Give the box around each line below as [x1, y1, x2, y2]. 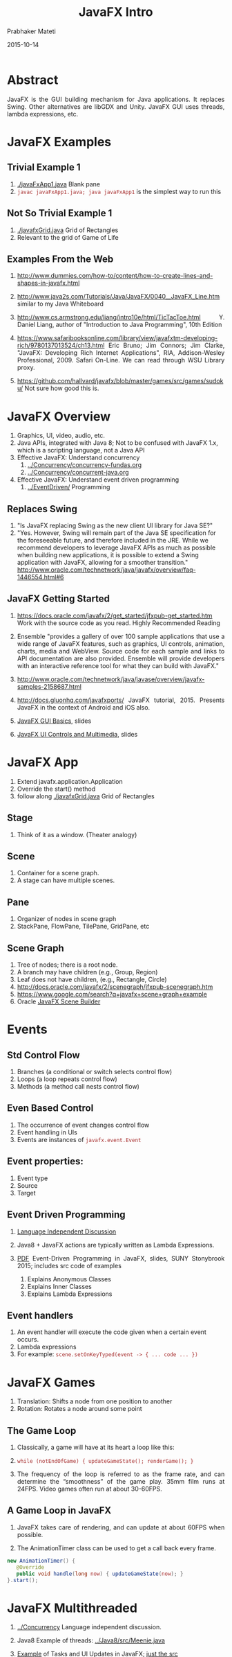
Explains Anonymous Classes [27, 1274, 111, 1283]
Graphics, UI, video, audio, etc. [17, 431, 106, 440]
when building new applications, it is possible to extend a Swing [17, 551, 199, 559]
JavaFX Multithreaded [7, 1600, 137, 1615]
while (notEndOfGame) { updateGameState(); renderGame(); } [17, 1458, 194, 1465]
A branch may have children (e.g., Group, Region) [17, 968, 158, 976]
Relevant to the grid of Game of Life [17, 233, 119, 241]
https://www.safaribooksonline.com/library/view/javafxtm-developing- [17, 334, 218, 342]
